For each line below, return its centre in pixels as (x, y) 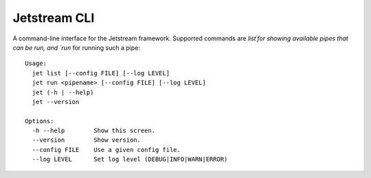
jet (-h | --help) (63, 92)
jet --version (56, 102)
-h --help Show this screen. (94, 131)
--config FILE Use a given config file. (106, 150)
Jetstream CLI (54, 18)
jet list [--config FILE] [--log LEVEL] (101, 73)
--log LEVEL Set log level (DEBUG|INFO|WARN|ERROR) (130, 160)
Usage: (36, 64)
